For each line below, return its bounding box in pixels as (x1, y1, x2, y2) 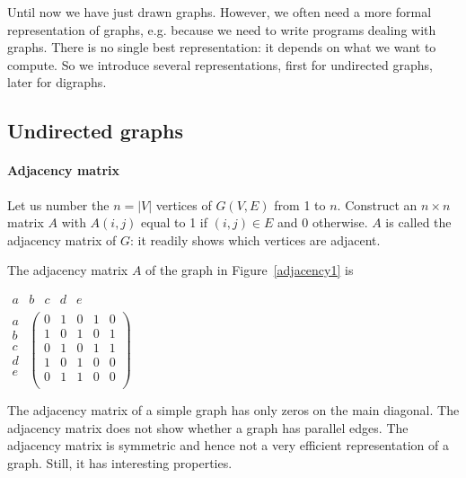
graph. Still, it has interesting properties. (7, 454, 233, 473)
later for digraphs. (7, 73, 107, 92)
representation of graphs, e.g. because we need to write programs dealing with (7, 20, 436, 39)
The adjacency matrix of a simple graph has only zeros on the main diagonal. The (7, 401, 460, 420)
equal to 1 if (141, 213, 207, 232)
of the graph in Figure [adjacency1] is (145, 261, 354, 279)
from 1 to (274, 195, 326, 214)
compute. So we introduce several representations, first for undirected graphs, (7, 55, 433, 74)
